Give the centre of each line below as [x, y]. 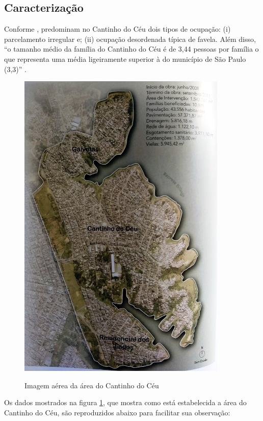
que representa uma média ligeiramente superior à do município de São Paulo [125, 59]
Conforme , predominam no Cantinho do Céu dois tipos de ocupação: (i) [117, 29]
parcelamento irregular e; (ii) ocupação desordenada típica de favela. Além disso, [130, 39]
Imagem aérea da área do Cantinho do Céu [92, 385]
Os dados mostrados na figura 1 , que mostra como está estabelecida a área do [125, 402]
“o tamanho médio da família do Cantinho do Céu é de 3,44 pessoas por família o [131, 49]
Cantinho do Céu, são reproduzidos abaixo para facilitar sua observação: [117, 412]
